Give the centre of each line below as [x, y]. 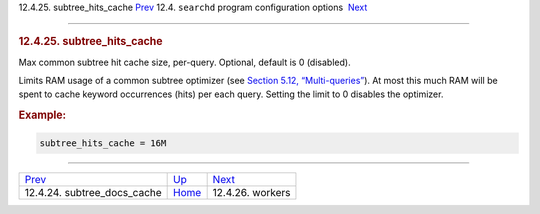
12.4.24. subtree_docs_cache [93, 192]
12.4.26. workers [251, 192]
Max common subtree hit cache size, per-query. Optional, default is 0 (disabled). [184, 62]
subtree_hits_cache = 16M [103, 143]
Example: [42, 115]
